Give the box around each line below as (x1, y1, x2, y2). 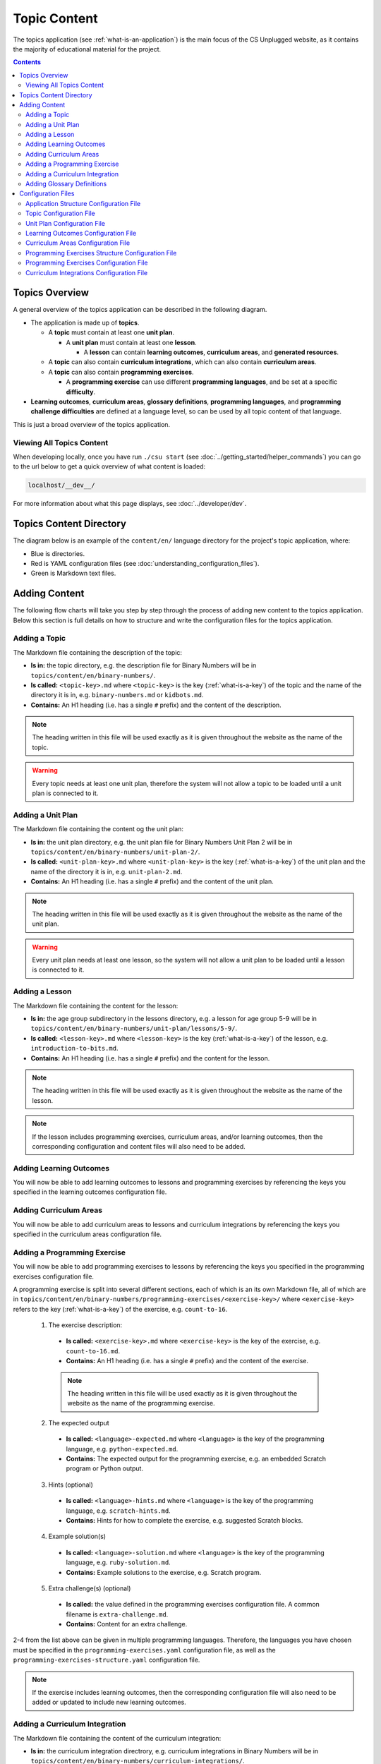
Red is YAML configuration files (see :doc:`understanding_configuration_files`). (30, 559, 260, 567)
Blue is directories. (30, 549, 85, 557)
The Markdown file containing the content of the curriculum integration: (13, 1734, 222, 1742)
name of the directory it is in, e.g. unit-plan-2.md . (30, 867, 183, 876)
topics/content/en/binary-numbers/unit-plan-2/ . (30, 847, 200, 856)
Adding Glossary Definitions (25, 180, 107, 188)
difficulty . (66, 387, 95, 396)
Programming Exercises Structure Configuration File (25, 248, 177, 257)
